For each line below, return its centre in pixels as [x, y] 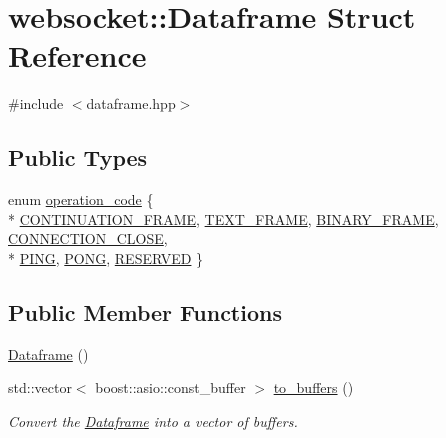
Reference [77, 55]
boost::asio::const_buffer [170, 387]
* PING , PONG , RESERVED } [106, 257]
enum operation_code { [81, 199]
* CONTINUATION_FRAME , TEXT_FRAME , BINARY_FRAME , [223, 218]
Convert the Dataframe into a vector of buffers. [153, 420]
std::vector [40, 387]
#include [36, 103]
